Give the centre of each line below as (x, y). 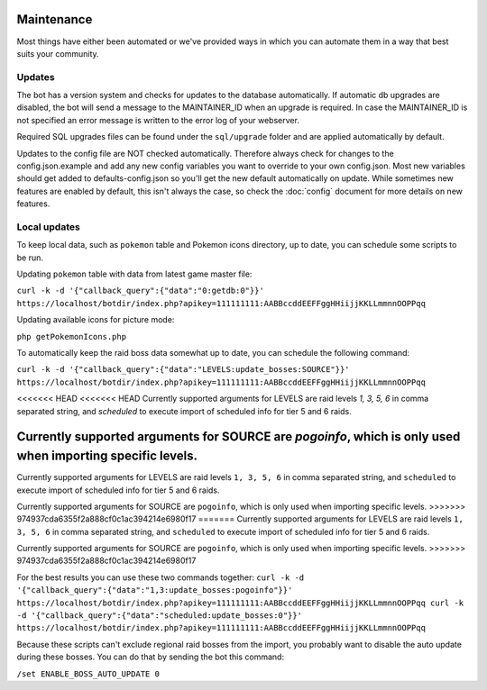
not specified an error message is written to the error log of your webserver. (158, 120)
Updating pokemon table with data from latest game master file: (134, 274)
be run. (30, 258)
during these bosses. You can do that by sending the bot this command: (150, 657)
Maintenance (55, 19)
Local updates (48, 227)
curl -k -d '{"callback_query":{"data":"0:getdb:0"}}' (141, 291)
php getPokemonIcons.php (71, 336)
